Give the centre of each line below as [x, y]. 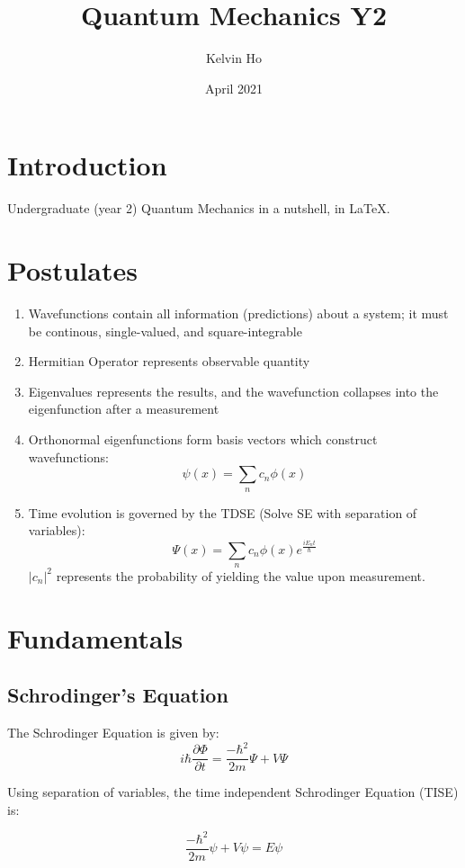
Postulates [72, 270]
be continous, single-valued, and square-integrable [165, 331]
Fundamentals [95, 637]
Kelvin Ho [234, 58]
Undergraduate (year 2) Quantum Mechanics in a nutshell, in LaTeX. [199, 208]
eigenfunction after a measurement [124, 409]
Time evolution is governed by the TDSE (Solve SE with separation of [223, 512]
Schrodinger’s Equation [118, 695]
